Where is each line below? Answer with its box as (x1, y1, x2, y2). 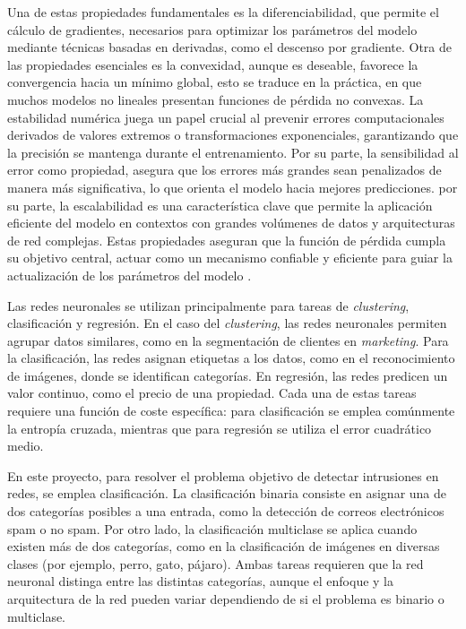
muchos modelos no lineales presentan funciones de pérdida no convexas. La (7, 90, 424, 108)
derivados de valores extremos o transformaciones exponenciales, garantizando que (7, 125, 459, 144)
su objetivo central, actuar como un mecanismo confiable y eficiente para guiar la (7, 248, 453, 267)
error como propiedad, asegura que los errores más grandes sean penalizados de (7, 160, 442, 179)
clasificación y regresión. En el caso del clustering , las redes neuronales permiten (7, 314, 447, 332)
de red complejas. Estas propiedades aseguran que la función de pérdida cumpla (7, 230, 446, 249)
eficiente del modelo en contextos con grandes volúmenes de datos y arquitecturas (7, 213, 455, 232)
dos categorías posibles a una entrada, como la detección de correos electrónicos (7, 502, 444, 521)
